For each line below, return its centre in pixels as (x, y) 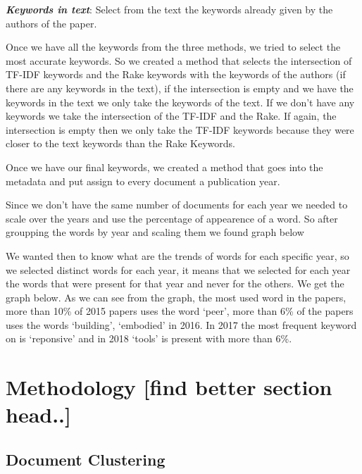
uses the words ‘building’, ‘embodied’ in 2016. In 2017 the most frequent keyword (181, 324)
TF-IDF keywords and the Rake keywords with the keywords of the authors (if (176, 74)
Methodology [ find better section (169, 387)
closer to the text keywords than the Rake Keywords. (121, 143)
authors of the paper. (51, 23)
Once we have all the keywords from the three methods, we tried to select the (173, 47)
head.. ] (38, 414)
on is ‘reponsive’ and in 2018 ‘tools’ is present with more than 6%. (149, 338)
